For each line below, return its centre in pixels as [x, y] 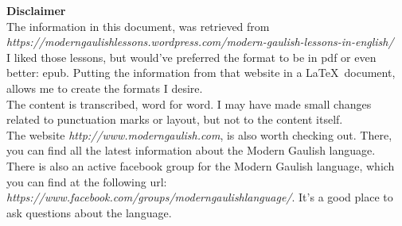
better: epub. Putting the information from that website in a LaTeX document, [201, 73]
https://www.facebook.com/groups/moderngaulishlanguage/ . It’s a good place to [200, 197]
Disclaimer [36, 10]
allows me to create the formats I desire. [105, 88]
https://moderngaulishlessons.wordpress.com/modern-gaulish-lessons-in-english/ [200, 42]
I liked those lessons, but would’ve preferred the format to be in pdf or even [191, 57]
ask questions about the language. [89, 212]
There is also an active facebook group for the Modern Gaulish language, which [201, 165]
